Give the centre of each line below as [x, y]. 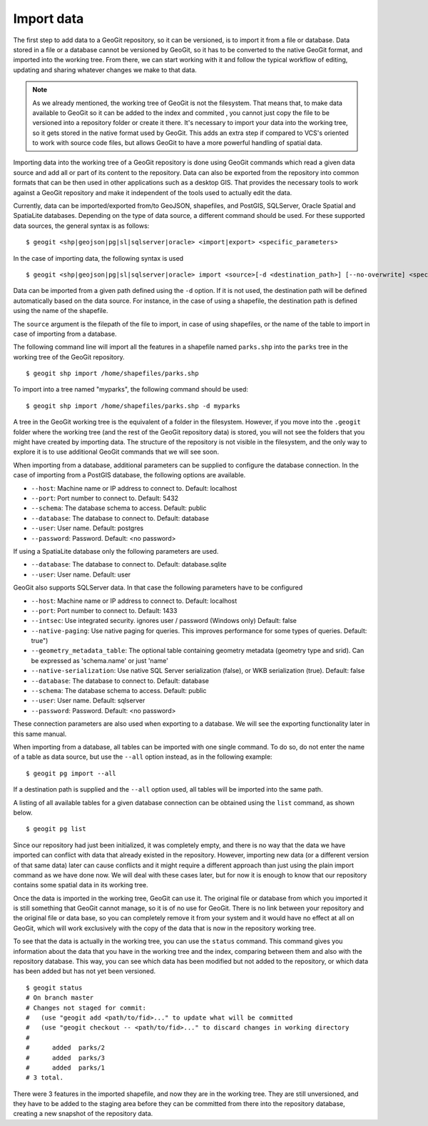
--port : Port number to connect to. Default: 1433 [104, 610]
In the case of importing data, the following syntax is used [98, 258]
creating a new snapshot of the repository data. [83, 1114]
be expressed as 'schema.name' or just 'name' [100, 660]
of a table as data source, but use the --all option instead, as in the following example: [143, 757]
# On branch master [60, 998]
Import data [49, 19]
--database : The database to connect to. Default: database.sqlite [129, 564]
